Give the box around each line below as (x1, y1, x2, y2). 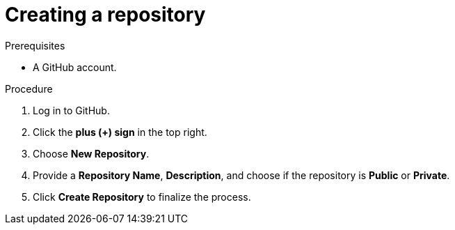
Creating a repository (5, 3, 206, 26)
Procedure (5, 82, 53, 95)
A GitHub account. (33, 61, 117, 73)
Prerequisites (5, 39, 65, 52)
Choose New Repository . (33, 147, 150, 160)
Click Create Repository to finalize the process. (33, 190, 251, 203)
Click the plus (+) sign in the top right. (33, 125, 207, 138)
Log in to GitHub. (33, 104, 110, 116)
